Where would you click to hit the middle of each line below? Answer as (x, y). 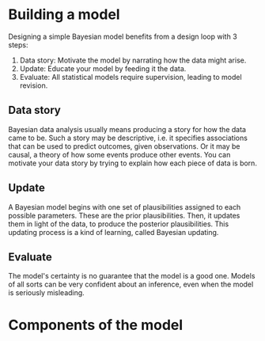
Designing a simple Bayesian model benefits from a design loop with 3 (123, 36)
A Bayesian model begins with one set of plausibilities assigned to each (125, 206)
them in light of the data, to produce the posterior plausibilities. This (119, 224)
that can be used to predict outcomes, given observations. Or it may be (124, 146)
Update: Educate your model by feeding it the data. (103, 68)
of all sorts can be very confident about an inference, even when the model (131, 284)
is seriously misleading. (46, 293)
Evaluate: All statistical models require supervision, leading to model (131, 77)
